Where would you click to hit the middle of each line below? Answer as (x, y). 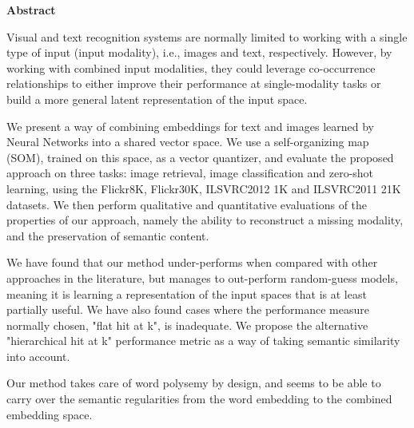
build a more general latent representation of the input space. (157, 99)
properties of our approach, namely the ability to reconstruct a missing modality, (205, 220)
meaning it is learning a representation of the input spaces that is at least (187, 293)
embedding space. (50, 414)
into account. (38, 356)
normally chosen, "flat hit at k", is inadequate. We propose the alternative (187, 325)
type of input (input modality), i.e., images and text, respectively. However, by (199, 52)
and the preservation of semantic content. (108, 235)
